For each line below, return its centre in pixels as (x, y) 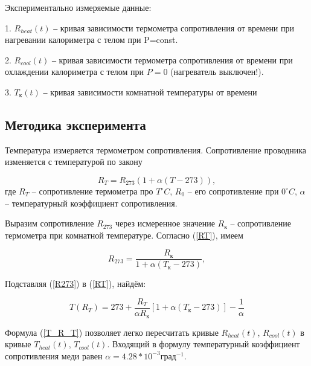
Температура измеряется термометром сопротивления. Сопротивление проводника (155, 149)
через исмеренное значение (165, 223)
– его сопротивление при (233, 191)
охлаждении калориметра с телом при (75, 72)
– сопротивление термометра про (92, 191)
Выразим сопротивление (50, 223)
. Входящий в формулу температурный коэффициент (204, 344)
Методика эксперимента (75, 124)
